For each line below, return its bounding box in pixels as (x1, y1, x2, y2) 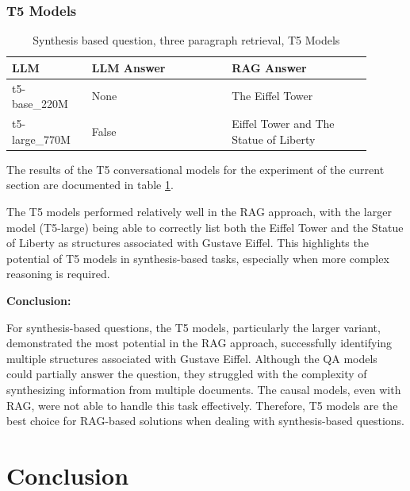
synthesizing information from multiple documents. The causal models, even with (6, 381, 401, 397)
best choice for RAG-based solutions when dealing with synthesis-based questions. (6, 412, 404, 429)
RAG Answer (232, 59, 307, 75)
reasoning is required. (6, 265, 110, 282)
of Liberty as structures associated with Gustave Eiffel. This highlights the (6, 234, 369, 251)
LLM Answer (91, 59, 166, 75)
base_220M (12, 95, 68, 112)
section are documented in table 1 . (6, 176, 174, 193)
